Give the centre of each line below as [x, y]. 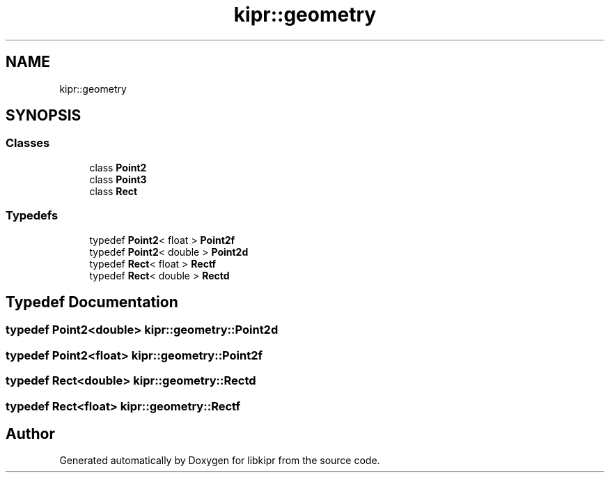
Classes [28, 143]
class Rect [114, 191]
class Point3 [118, 179]
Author [30, 433]
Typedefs [32, 216]
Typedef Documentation [92, 302]
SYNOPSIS [44, 116]
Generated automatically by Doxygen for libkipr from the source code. [220, 461]
